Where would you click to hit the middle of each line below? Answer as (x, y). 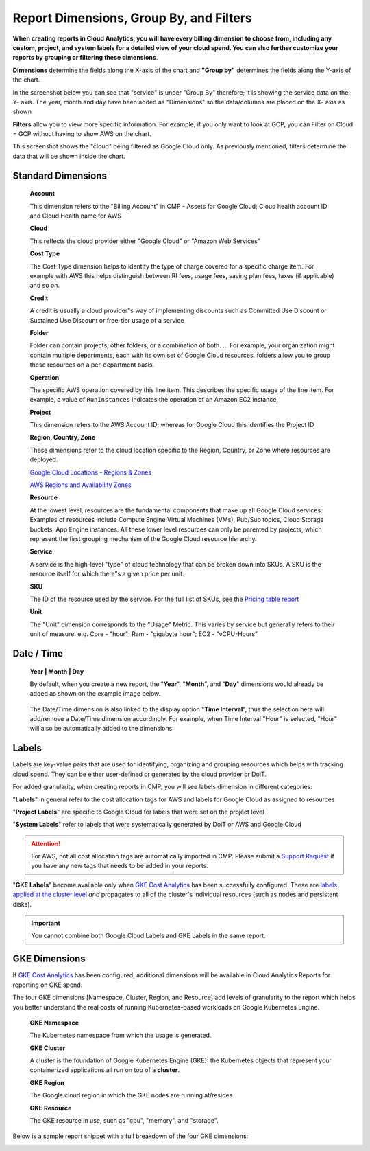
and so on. (45, 286)
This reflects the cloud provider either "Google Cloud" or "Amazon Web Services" (145, 241)
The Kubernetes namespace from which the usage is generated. (121, 1035)
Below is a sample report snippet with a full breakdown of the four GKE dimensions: (131, 1136)
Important (46, 923)
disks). (22, 904)
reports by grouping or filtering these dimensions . (85, 58)
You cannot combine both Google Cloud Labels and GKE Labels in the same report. (149, 936)
